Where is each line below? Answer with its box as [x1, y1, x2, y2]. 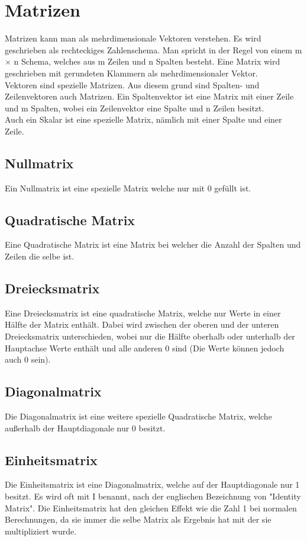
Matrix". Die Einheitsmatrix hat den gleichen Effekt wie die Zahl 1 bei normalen [5, 501, 297, 514]
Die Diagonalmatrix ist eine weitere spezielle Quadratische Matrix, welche [5, 410, 272, 422]
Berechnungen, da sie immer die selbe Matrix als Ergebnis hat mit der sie [5, 513, 272, 526]
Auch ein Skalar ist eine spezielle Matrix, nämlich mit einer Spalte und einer [5, 113, 282, 126]
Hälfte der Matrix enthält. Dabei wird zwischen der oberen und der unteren [5, 318, 279, 331]
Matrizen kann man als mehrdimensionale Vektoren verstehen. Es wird [5, 32, 261, 44]
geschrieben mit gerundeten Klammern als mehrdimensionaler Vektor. [5, 66, 258, 79]
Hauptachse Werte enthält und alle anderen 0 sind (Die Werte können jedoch [5, 341, 285, 354]
